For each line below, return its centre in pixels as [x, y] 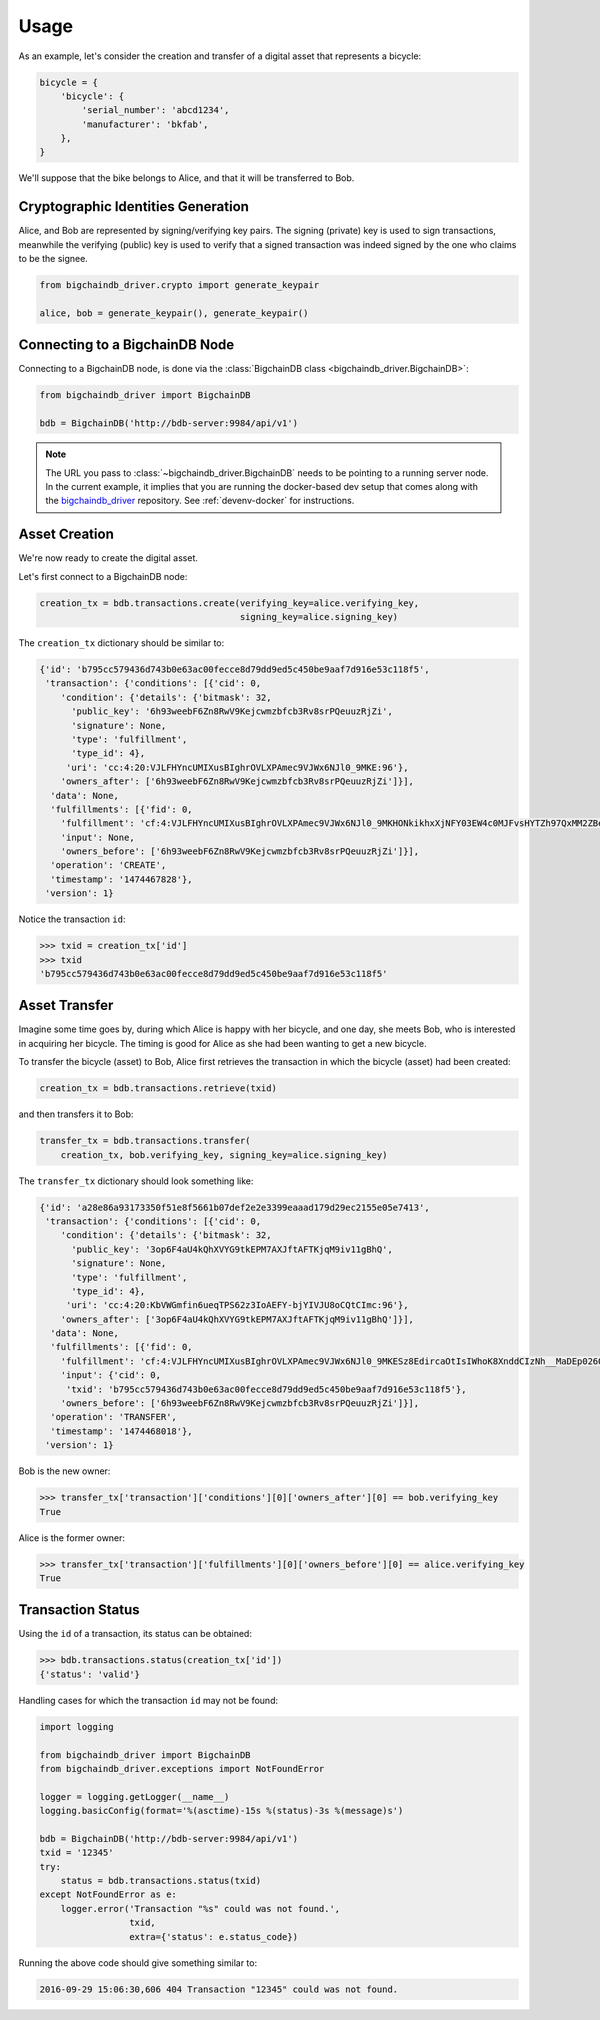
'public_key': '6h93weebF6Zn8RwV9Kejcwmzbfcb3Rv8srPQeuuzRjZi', [232, 711]
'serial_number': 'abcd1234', [155, 110]
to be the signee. [53, 259]
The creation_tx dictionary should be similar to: [121, 643]
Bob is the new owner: [64, 1471]
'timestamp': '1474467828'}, [122, 879]
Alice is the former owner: [71, 1537]
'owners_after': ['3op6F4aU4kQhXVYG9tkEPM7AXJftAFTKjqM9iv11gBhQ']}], [237, 1319]
